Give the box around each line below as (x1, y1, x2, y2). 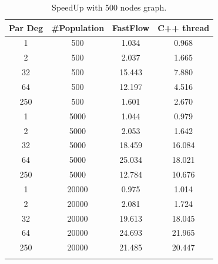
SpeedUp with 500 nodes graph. (52, 1, 167, 13)
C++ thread (157, 21, 210, 34)
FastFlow (112, 21, 150, 34)
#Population (51, 21, 105, 34)
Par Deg (9, 21, 43, 34)
